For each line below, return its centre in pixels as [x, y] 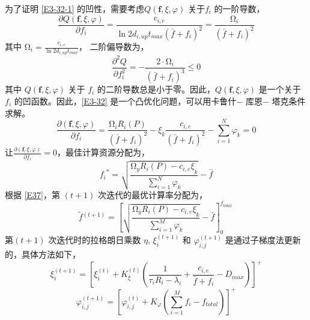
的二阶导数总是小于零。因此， [156, 89]
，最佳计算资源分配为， [103, 152]
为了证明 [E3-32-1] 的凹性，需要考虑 [74, 8]
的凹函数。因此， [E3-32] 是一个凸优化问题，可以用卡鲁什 [125, 101]
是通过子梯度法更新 [263, 240]
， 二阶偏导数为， [114, 46]
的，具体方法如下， [43, 254]
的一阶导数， [239, 8]
